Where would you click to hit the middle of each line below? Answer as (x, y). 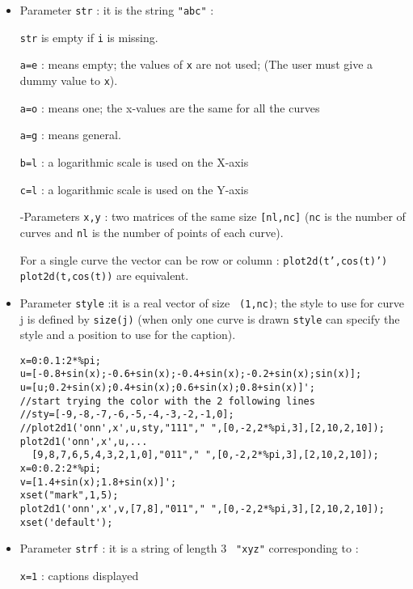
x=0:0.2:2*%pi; (61, 469)
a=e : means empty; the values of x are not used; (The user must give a (196, 64)
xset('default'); (66, 522)
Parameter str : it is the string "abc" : (117, 10)
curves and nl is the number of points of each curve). (152, 232)
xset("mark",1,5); (69, 496)
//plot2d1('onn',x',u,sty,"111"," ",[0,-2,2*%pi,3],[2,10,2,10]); (202, 428)
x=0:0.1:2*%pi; (61, 360)
